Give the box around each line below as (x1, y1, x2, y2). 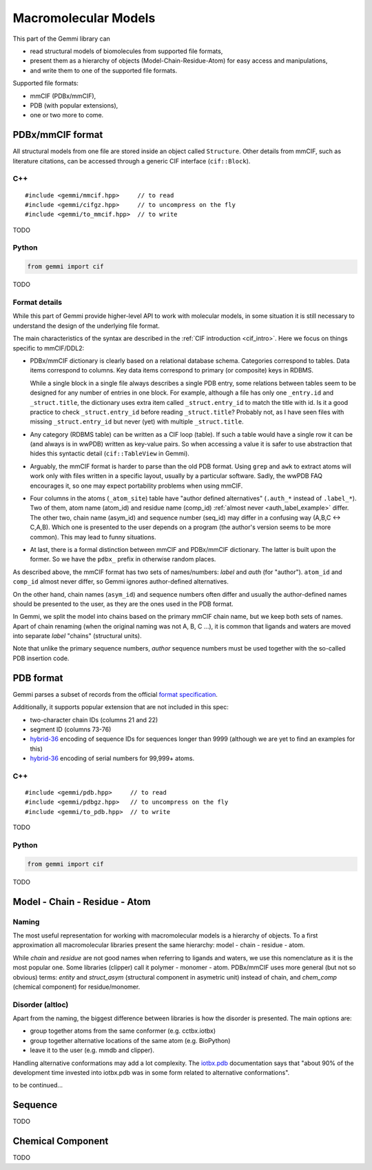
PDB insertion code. (12, 654, 70, 662)
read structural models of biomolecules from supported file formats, (30, 47, 223, 55)
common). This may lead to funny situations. (30, 533, 156, 541)
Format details (12, 297, 62, 307)
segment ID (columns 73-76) (30, 725, 112, 733)
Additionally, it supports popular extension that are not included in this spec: (12, 703, 229, 711)
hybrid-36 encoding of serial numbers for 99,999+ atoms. (30, 754, 195, 762)
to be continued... (12, 1081, 63, 1089)
